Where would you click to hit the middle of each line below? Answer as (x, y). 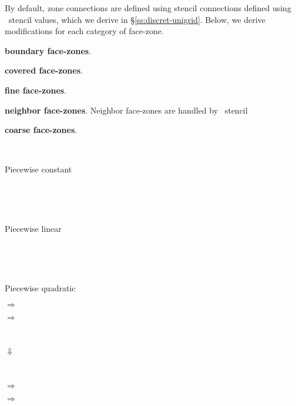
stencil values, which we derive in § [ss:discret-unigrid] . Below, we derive (137, 19)
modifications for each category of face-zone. (84, 31)
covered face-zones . (44, 70)
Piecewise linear (33, 229)
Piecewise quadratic (40, 287)
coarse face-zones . (41, 130)
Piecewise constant (38, 169)
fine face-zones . (36, 90)
